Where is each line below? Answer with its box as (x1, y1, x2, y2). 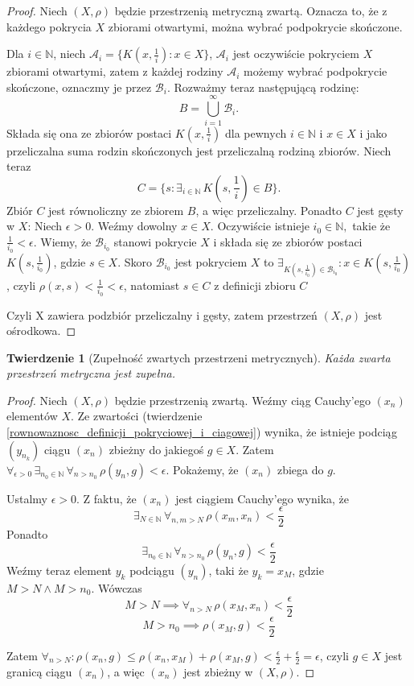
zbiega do (277, 461, 324, 477)
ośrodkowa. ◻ (6, 322, 76, 339)
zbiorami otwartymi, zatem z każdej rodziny (6, 63, 223, 80)
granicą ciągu (6, 663, 72, 680)
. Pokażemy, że (166, 461, 239, 477)
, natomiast (123, 276, 180, 293)
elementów (6, 407, 58, 424)
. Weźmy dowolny (91, 217, 178, 234)
